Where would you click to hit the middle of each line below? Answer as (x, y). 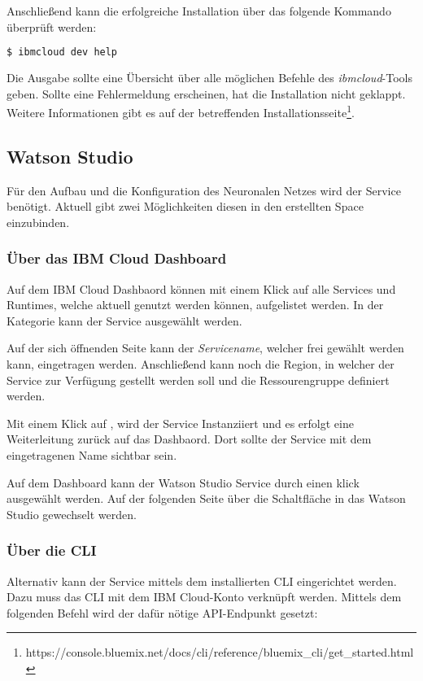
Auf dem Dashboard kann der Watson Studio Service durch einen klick (183, 482)
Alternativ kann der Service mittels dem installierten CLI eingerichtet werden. (202, 581)
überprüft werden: (52, 26)
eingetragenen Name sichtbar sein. (92, 455)
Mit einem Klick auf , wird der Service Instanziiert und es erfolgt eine (180, 423)
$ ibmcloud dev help (62, 52)
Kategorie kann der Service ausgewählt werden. (124, 320)
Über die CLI (52, 550)
